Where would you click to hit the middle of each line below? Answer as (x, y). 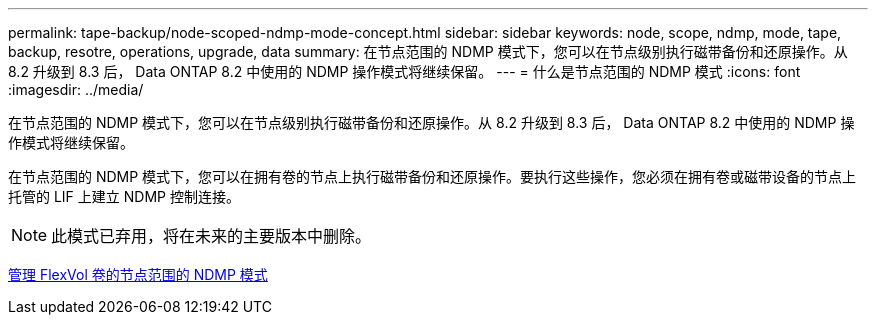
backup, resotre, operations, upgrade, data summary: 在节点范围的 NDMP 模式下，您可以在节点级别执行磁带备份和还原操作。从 (428, 51)
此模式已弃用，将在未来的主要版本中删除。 (211, 236)
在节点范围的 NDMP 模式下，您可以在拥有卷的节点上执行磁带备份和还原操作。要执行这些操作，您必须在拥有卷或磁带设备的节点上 (432, 176)
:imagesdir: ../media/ (76, 89)
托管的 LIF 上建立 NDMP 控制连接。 (124, 196)
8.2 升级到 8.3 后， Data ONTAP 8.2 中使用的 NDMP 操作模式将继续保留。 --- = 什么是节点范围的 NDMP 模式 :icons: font (404, 71)
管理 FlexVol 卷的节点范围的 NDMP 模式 (138, 274)
